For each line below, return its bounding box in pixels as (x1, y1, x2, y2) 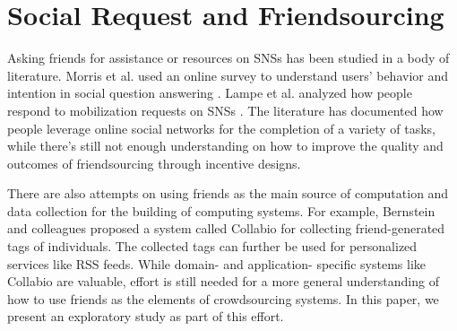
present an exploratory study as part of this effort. (7, 307, 284, 326)
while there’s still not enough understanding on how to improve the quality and (7, 136, 444, 155)
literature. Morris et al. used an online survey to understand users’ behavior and (7, 65, 448, 84)
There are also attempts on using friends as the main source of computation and (7, 184, 449, 203)
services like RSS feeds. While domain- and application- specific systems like (7, 254, 427, 273)
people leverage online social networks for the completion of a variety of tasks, (7, 118, 435, 137)
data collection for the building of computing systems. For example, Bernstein (7, 201, 435, 220)
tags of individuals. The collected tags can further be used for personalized (7, 237, 418, 256)
